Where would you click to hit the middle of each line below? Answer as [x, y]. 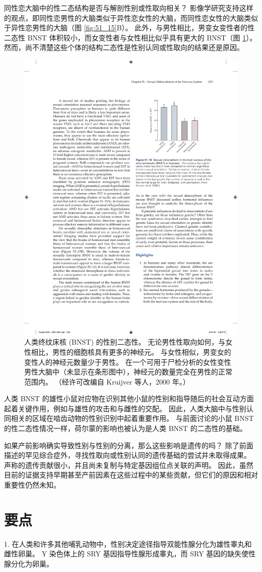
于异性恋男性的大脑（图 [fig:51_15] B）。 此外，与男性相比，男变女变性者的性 [129, 28]
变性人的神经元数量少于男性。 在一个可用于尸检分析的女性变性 [128, 362]
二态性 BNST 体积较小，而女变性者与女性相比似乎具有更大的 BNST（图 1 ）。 [130, 37]
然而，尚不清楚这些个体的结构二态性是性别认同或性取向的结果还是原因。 [124, 47]
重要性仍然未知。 [32, 485]
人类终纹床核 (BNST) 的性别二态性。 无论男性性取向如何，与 [125, 342]
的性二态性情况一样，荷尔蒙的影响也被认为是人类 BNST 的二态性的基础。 [125, 428]
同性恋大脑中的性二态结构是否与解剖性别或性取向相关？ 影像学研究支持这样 [129, 8]
